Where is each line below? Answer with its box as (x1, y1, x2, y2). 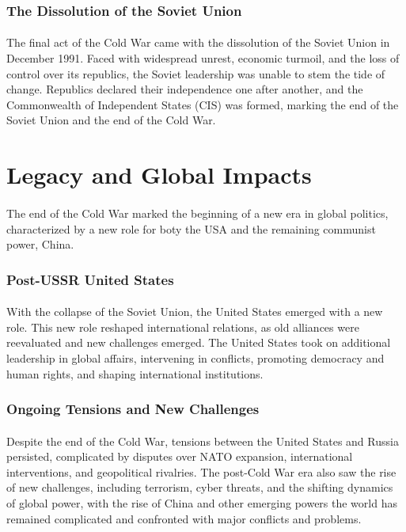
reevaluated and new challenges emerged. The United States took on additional (6, 334, 391, 351)
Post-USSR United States (6, 269, 174, 289)
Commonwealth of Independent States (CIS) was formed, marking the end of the (6, 96, 399, 112)
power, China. (6, 236, 74, 253)
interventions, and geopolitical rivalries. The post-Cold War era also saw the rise (6, 463, 397, 480)
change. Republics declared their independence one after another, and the (6, 81, 363, 97)
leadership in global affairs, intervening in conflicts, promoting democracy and (6, 349, 385, 366)
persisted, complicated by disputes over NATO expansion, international (6, 448, 353, 465)
